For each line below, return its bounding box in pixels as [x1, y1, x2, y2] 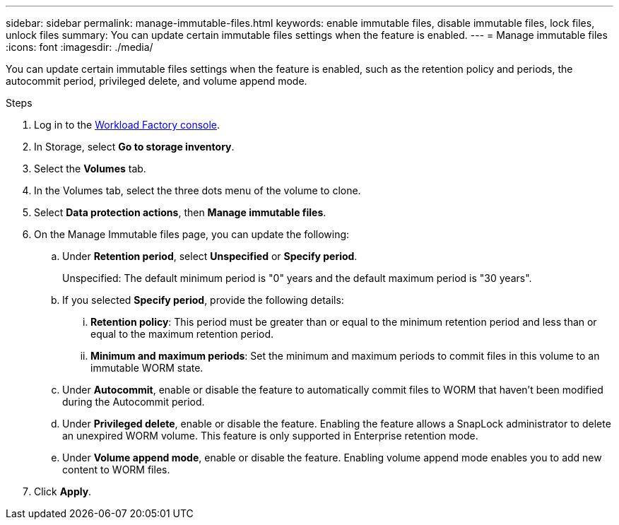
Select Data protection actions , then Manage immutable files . [34, 206, 326, 218]
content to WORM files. [62, 464, 170, 476]
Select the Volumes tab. [34, 163, 146, 175]
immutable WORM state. [90, 362, 204, 374]
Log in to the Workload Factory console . [34, 119, 220, 131]
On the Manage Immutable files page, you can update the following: [34, 228, 350, 240]
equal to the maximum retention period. [90, 328, 274, 340]
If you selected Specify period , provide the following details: [62, 294, 344, 306]
